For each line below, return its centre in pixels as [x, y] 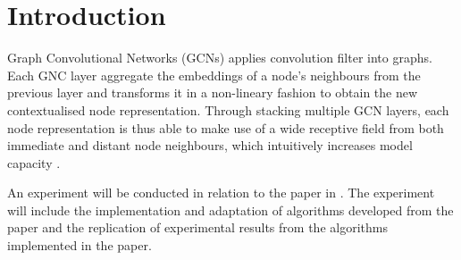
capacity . [34, 162]
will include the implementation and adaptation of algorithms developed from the [230, 210]
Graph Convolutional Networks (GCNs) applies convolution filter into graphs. [220, 58]
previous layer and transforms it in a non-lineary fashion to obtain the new [213, 92]
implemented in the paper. [80, 245]
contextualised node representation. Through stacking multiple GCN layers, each [228, 109]
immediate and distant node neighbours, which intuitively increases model [210, 145]
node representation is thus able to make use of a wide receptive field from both [226, 127]
